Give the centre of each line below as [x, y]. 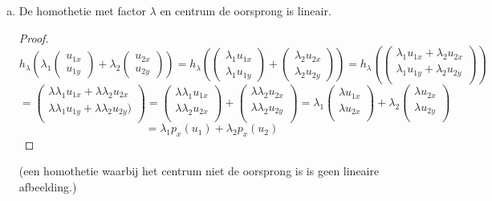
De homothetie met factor [82, 10]
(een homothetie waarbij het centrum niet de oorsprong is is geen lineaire [199, 171]
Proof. [34, 37]
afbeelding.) [48, 187]
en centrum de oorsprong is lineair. [246, 10]
